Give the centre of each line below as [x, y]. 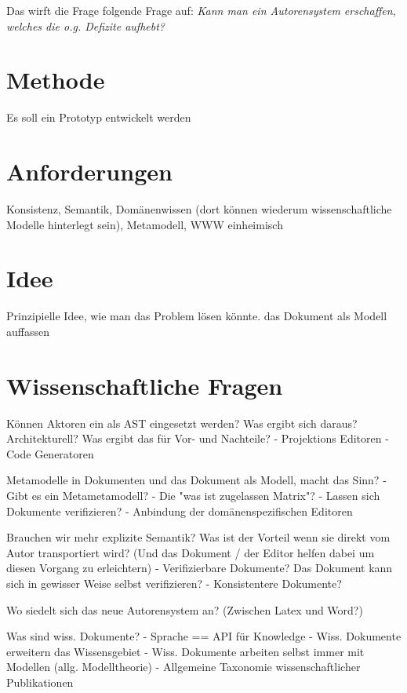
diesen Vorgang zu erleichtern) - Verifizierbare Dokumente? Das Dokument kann [200, 568]
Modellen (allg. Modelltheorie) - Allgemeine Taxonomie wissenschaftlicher [184, 667]
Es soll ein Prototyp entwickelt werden [99, 117]
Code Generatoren [50, 453]
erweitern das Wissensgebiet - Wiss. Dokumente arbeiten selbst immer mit [185, 651]
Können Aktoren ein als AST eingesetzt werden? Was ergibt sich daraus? [182, 423]
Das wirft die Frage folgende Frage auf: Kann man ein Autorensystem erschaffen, [201, 10]
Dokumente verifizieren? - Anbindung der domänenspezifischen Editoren [180, 511]
